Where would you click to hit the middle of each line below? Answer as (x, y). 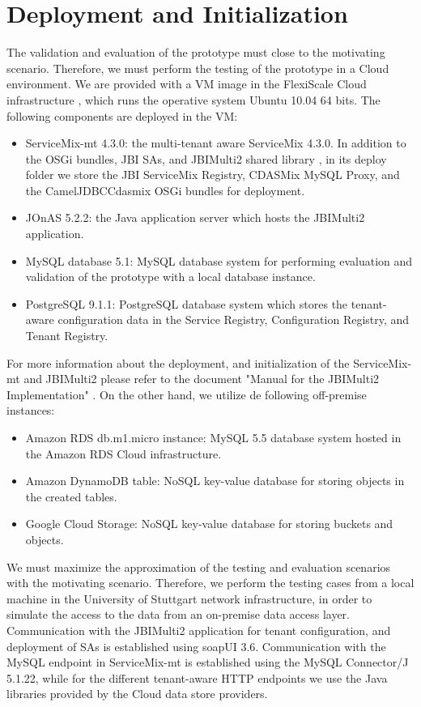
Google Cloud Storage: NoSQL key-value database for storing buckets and (209, 524)
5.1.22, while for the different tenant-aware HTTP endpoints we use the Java (197, 677)
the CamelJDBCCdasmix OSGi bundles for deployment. (165, 190)
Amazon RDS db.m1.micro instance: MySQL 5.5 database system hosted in (213, 437)
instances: (31, 410)
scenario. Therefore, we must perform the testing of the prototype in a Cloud (198, 68)
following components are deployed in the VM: (122, 115)
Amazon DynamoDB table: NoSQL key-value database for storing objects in (215, 481)
